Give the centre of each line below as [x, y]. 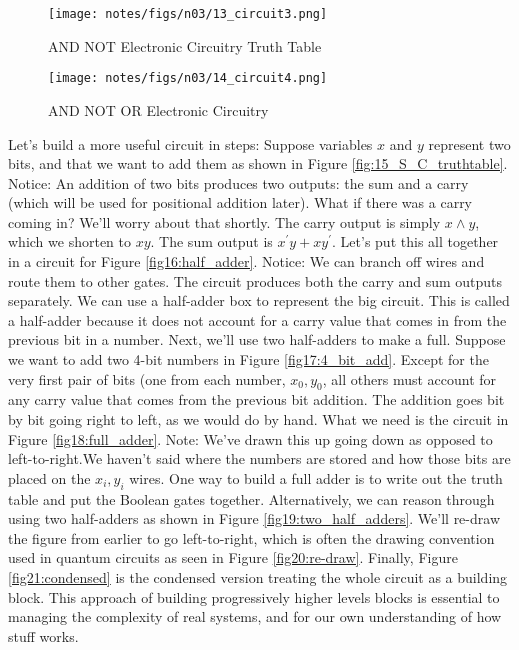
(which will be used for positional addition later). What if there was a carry [240, 202]
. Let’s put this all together [415, 241]
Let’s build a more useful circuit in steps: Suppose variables [190, 143]
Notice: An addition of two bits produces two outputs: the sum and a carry [238, 182]
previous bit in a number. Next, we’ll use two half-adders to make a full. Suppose [257, 339]
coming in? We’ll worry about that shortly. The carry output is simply [224, 221]
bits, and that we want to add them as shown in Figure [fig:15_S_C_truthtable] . [258, 163]
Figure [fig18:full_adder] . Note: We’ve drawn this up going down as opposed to [250, 438]
